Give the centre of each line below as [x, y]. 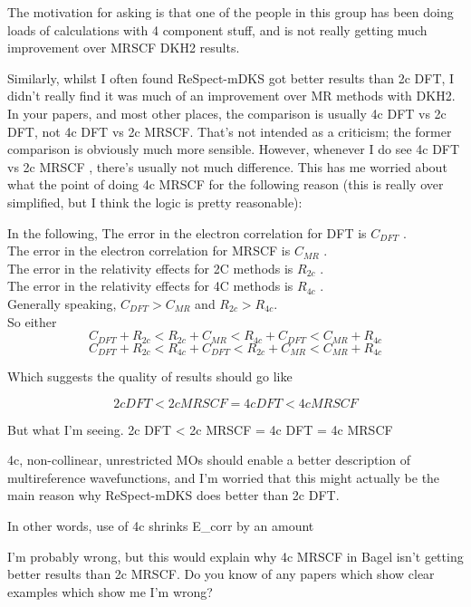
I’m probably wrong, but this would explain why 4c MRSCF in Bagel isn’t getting [235, 556]
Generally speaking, [62, 303]
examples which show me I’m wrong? [110, 591]
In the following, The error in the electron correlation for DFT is [187, 232]
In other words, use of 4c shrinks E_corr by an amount [161, 525]
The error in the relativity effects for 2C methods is [150, 268]
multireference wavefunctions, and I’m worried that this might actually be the [224, 477]
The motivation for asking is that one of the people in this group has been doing [231, 12]
